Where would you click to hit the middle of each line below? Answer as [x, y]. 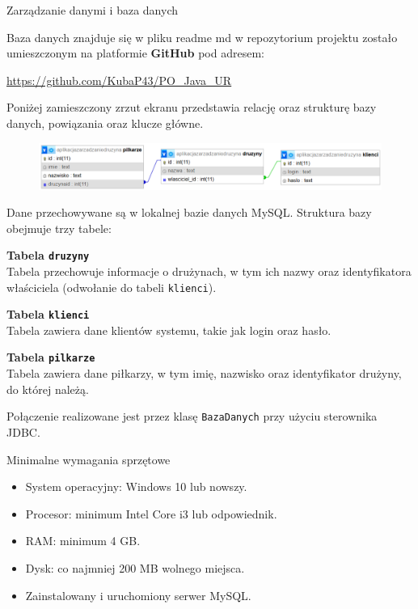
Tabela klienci [48, 314]
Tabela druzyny [48, 255]
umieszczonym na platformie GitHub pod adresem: [135, 53]
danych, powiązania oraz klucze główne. [105, 123]
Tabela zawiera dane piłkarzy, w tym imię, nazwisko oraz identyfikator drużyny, [204, 373]
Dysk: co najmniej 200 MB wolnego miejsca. [135, 567]
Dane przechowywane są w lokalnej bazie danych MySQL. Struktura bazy [189, 212]
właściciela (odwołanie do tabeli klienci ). [112, 287]
